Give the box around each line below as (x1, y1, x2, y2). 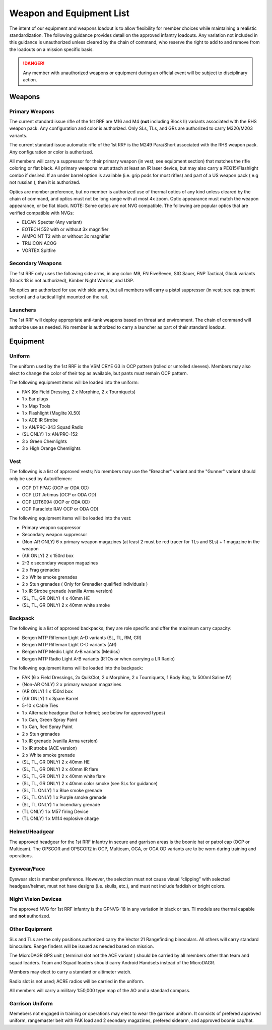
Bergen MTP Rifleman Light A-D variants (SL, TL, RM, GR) (22, 634, 142, 641)
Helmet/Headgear (9, 828, 54, 835)
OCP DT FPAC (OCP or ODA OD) (22, 485, 89, 491)
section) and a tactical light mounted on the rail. (9, 294, 108, 300)
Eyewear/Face (9, 865, 45, 872)
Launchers (9, 306, 36, 313)
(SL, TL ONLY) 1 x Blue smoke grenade (22, 787, 103, 793)
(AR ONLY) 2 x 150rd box (22, 553, 74, 559)
